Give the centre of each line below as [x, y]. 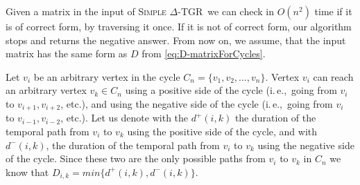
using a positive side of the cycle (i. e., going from [231, 90]
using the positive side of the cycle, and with [222, 132]
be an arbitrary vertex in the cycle [107, 76]
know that [27, 172]
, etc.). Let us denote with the [125, 118]
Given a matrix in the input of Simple [86, 11]
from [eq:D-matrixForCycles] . [204, 53]
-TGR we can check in [226, 11]
